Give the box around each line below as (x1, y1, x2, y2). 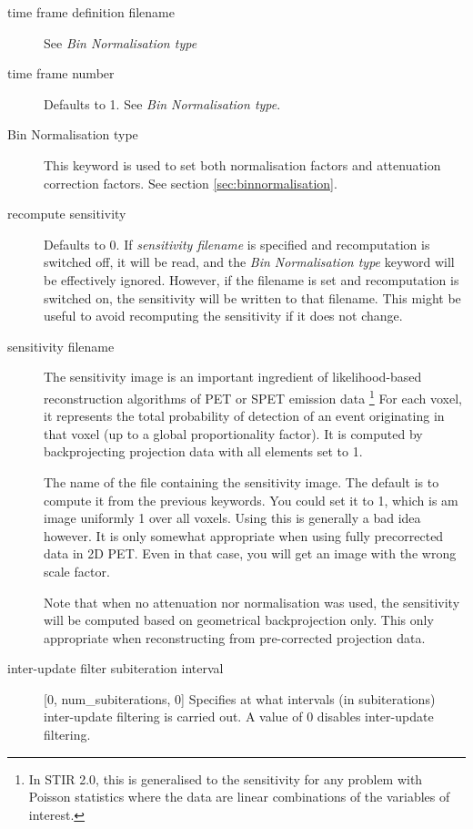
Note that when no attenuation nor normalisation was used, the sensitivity (44, 592, 460, 611)
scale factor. (44, 561, 110, 580)
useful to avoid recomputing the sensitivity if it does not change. (44, 306, 403, 325)
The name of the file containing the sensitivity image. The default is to (44, 472, 439, 491)
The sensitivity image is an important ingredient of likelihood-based (44, 367, 422, 386)
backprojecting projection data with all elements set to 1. (44, 442, 363, 461)
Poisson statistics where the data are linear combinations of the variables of (28, 787, 450, 806)
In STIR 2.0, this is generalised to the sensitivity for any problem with (28, 769, 423, 788)
